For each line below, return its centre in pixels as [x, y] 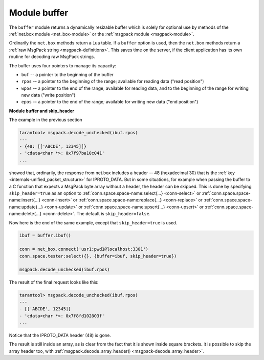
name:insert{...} [25, 200]
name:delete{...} [25, 214]
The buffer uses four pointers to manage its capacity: [63, 65]
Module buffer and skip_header [42, 111]
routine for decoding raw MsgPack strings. [52, 57]
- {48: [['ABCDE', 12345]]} [53, 146]
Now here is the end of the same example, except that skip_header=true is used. [93, 222]
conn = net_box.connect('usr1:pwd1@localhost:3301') [84, 249]
